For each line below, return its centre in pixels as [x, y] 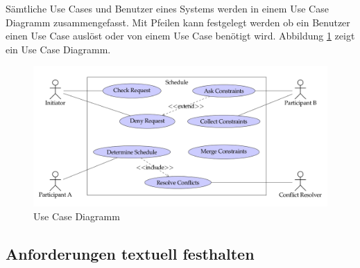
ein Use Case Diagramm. [58, 49]
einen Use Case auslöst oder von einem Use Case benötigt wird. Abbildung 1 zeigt [180, 36]
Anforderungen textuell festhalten [130, 253]
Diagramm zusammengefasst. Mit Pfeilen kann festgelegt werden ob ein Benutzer [178, 22]
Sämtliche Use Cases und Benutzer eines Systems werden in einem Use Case [167, 8]
